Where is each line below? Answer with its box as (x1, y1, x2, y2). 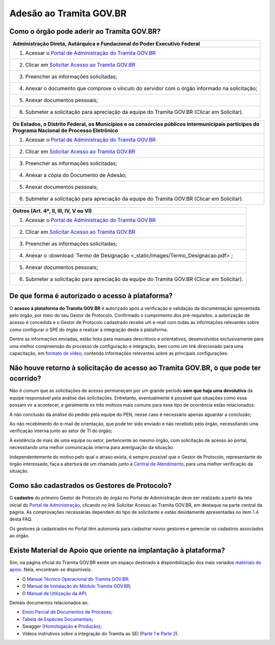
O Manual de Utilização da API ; (22, 590, 88, 597)
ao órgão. (9, 533, 30, 539)
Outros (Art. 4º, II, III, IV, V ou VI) (12, 207, 92, 214)
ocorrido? (9, 374, 42, 383)
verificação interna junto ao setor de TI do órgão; (9, 428, 113, 434)
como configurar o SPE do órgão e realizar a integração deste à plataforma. (9, 327, 168, 333)
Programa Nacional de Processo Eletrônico (12, 127, 118, 134)
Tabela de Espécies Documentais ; (22, 616, 94, 622)
